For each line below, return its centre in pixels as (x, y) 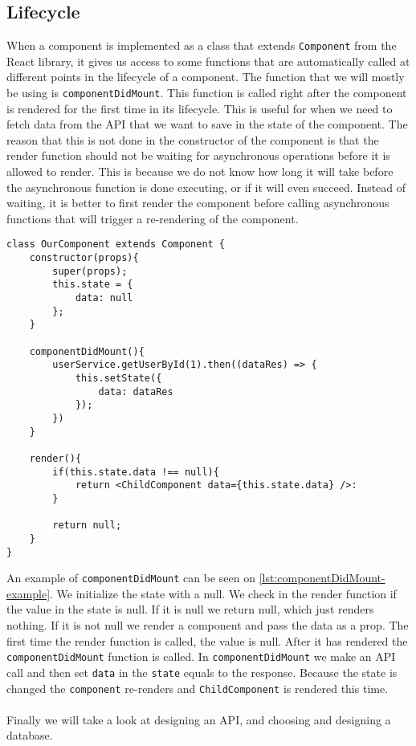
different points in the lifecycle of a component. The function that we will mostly (206, 77)
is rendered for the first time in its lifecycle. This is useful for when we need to (200, 108)
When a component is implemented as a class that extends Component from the (202, 45)
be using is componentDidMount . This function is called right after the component (207, 93)
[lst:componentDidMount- (322, 578)
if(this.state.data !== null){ (136, 472)
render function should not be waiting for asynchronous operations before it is (198, 155)
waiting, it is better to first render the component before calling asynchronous (198, 203)
